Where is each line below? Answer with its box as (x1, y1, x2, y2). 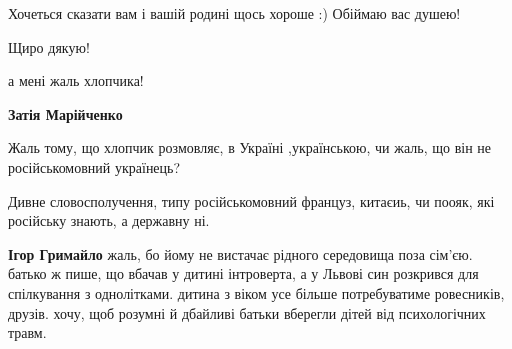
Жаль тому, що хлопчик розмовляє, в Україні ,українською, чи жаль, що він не (8, 137, 491, 158)
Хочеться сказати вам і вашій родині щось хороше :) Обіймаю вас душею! (8, 3, 461, 23)
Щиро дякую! (8, 36, 90, 57)
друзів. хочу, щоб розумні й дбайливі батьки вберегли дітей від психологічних (8, 302, 486, 323)
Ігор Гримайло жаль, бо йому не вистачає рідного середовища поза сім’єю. (8, 243, 473, 264)
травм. (8, 322, 47, 343)
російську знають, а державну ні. (8, 210, 210, 231)
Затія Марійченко (8, 103, 123, 124)
